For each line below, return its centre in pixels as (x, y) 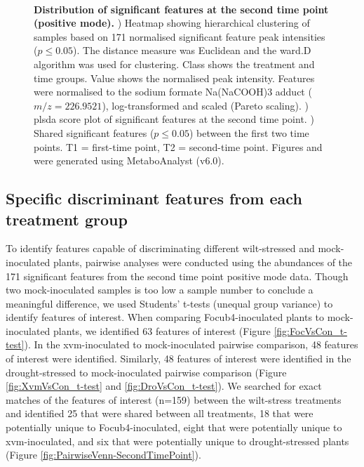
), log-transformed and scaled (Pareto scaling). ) (205, 105)
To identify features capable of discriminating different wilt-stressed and (160, 248)
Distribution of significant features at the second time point (181, 9)
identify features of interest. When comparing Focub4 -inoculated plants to (165, 317)
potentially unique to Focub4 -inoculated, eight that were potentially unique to (174, 427)
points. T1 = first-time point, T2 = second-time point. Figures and (178, 146)
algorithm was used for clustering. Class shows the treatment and (174, 64)
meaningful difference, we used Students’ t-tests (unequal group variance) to (169, 303)
